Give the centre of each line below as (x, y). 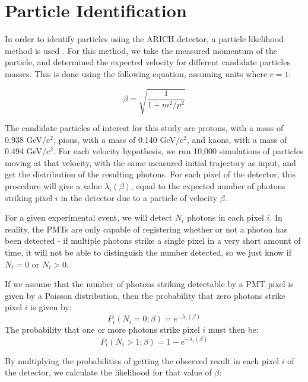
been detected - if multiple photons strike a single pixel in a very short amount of (153, 241)
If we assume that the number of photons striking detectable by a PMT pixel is (149, 284)
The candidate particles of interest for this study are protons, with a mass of (144, 128)
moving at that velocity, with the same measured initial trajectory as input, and (150, 162)
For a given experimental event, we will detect (89, 217)
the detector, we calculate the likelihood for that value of (108, 372)
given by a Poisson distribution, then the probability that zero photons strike (145, 295)
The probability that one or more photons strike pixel (102, 330)
